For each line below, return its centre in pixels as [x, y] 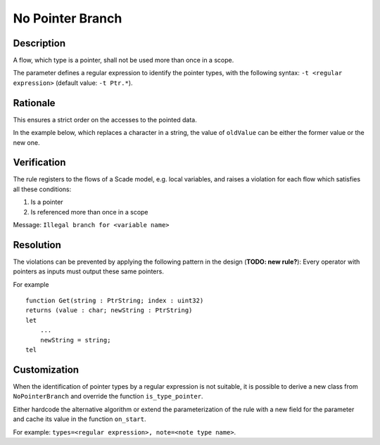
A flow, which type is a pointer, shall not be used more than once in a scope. [123, 60]
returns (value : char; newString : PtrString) [109, 310]
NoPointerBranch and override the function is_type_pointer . [108, 396]
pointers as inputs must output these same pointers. [89, 271]
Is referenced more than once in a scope [89, 212]
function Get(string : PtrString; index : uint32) [115, 301]
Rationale [34, 103]
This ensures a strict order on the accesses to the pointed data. [105, 120]
